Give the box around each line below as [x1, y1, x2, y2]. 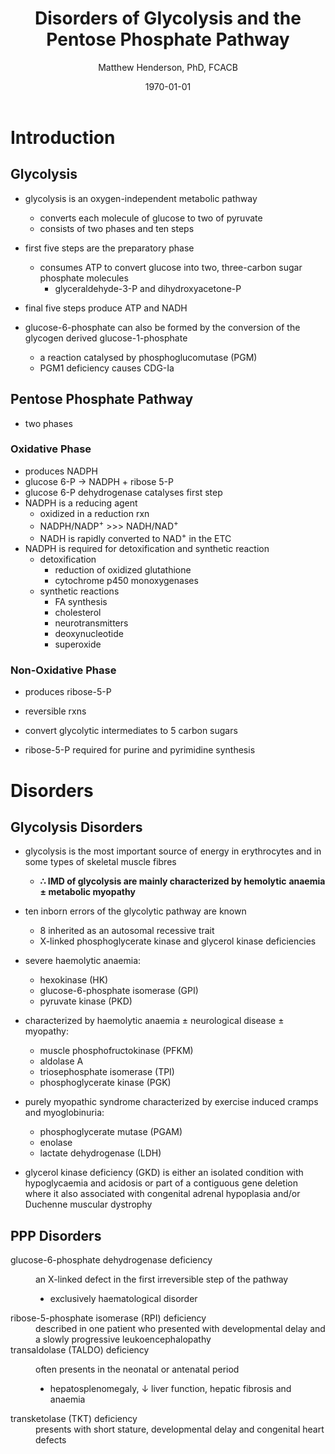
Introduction [10, 126, 116, 149]
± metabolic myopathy [39, 886, 136, 898]
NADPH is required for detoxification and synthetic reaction [24, 543, 270, 555]
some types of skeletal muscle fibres [24, 856, 177, 868]
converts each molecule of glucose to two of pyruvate [39, 212, 263, 224]
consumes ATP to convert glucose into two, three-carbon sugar [39, 261, 303, 273]
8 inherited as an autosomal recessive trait [39, 925, 215, 937]
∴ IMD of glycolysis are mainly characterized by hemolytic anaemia [39, 875, 326, 887]
